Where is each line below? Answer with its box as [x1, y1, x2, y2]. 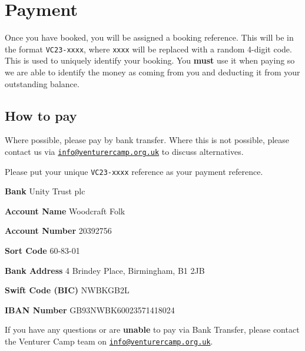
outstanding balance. [5, 77, 79, 90]
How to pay [5, 106, 77, 124]
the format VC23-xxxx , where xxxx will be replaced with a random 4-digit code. [5, 42, 292, 55]
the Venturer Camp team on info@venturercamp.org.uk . [5, 335, 213, 347]
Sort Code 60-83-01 [5, 244, 80, 257]
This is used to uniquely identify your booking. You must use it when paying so [5, 54, 295, 67]
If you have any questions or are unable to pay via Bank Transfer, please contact [5, 323, 300, 336]
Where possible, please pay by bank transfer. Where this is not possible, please [5, 134, 290, 146]
